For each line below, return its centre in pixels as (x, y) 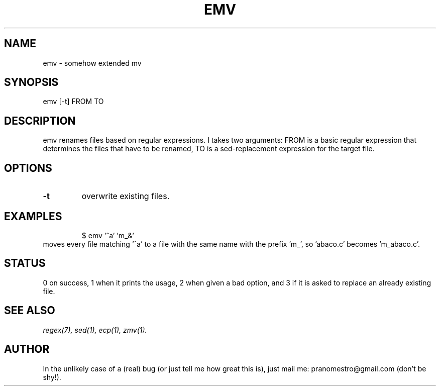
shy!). (52, 377)
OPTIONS (28, 168)
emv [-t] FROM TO (73, 102)
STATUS (25, 263)
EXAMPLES (33, 216)
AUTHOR (27, 349)
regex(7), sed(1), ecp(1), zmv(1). (95, 330)
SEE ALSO (30, 311)
